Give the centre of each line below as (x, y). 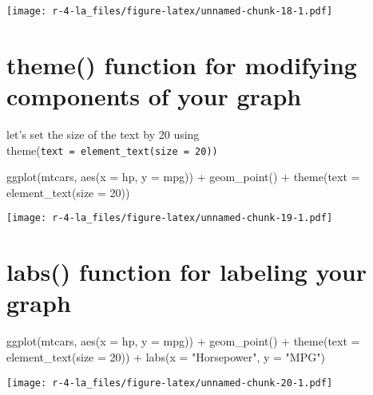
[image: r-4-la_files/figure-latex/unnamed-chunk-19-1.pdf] (170, 218)
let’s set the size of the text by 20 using (103, 134)
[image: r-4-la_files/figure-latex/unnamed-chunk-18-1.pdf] (170, 11)
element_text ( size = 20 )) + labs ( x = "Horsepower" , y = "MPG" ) (166, 356)
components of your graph (154, 96)
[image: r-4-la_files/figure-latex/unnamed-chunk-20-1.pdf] (170, 383)
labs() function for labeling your (187, 272)
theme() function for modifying (182, 64)
